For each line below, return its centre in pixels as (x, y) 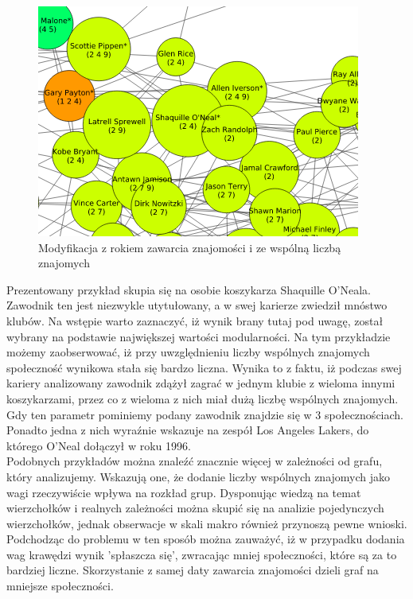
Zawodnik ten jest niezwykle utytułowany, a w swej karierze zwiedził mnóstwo (197, 305)
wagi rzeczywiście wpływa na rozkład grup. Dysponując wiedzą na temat (184, 492)
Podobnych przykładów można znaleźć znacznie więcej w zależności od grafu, (195, 461)
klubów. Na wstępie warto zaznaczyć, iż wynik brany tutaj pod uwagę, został (195, 320)
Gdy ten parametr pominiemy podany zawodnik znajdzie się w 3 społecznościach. (205, 414)
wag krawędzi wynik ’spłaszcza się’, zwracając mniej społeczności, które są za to (202, 554)
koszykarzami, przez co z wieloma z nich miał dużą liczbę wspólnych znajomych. (203, 398)
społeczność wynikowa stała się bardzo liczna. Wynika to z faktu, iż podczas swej (204, 367)
